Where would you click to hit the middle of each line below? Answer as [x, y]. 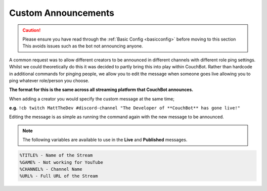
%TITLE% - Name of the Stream [56, 155]
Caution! [32, 30]
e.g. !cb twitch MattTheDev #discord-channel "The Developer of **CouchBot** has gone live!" [125, 108]
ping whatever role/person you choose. [49, 80]
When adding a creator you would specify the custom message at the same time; [92, 98]
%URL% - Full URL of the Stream [59, 176]
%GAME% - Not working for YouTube [61, 162]
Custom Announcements [62, 13]
